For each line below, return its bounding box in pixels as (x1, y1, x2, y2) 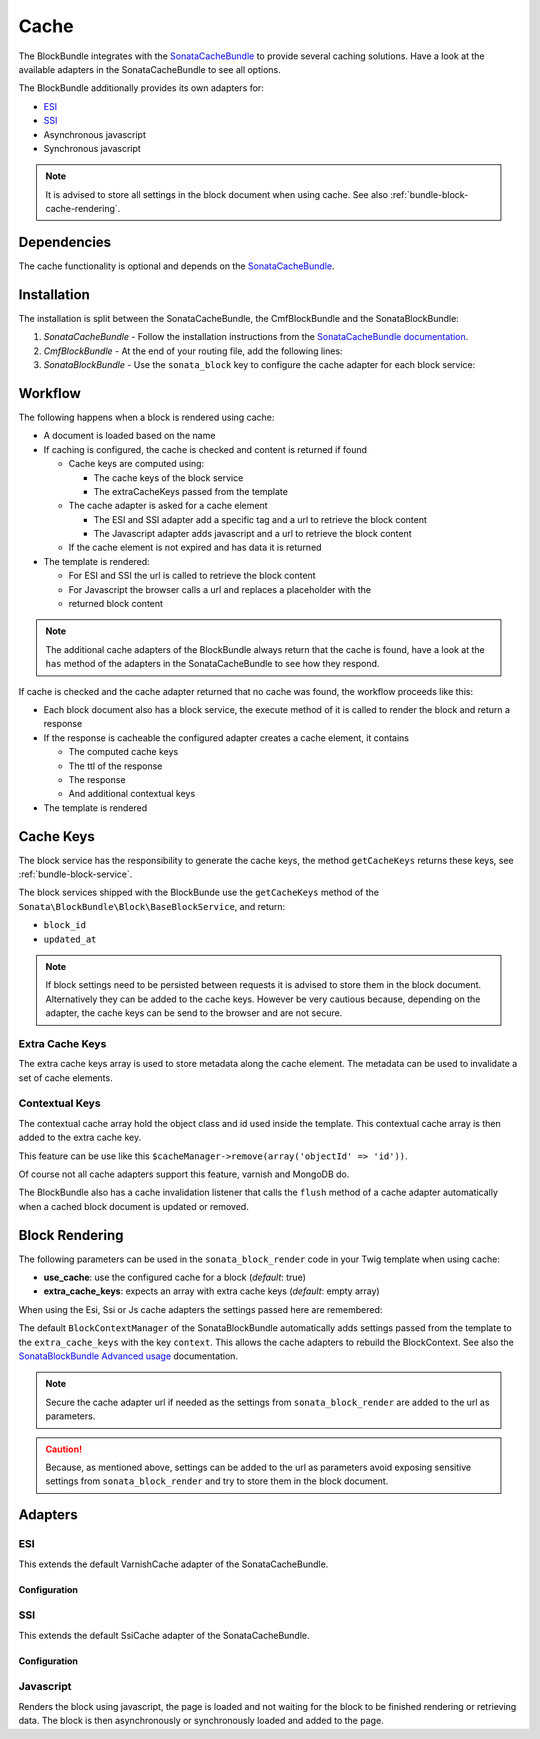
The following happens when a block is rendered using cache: (18, 411, 275, 423)
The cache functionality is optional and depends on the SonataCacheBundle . (18, 260, 335, 272)
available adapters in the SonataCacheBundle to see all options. (18, 63, 282, 75)
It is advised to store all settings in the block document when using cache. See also (45, 188, 389, 200)
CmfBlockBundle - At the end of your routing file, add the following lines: (43, 345, 344, 357)
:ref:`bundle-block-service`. (18, 868, 133, 880)
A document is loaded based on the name (43, 430, 216, 442)
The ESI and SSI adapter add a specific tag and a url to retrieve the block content (93, 513, 427, 525)
